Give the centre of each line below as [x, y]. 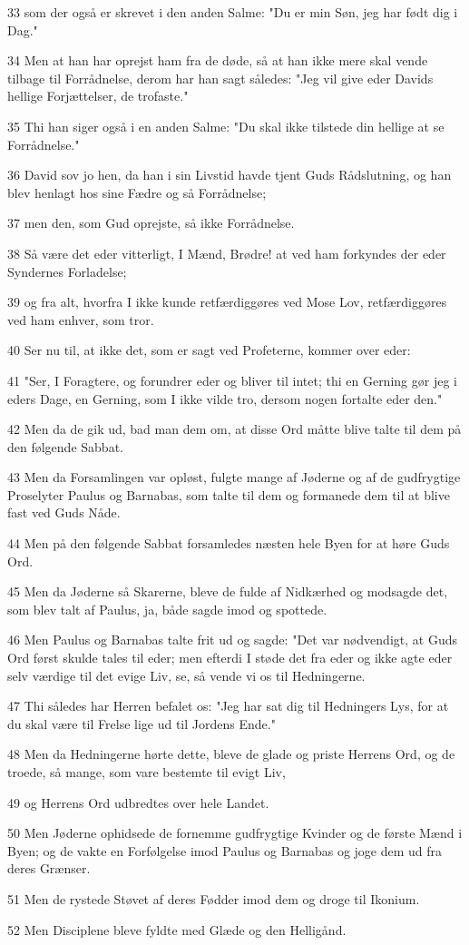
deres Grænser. [49, 868]
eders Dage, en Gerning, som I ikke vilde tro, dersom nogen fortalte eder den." [225, 398]
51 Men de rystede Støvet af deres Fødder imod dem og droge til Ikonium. [214, 898]
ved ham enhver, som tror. [81, 319]
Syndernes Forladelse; [67, 271]
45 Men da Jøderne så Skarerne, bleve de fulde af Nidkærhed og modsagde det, [228, 591]
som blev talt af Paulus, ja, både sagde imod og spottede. [167, 609]
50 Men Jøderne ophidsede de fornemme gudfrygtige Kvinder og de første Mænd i [235, 833]
